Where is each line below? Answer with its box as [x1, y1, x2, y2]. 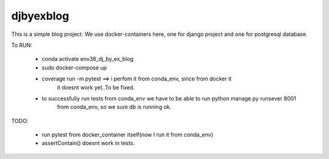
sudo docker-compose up [41, 64, 107, 71]
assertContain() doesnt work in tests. [41, 140, 135, 147]
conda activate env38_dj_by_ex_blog [41, 55, 134, 63]
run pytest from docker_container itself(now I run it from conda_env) [41, 131, 213, 138]
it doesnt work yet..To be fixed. [57, 83, 135, 91]
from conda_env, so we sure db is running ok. [57, 104, 172, 111]
